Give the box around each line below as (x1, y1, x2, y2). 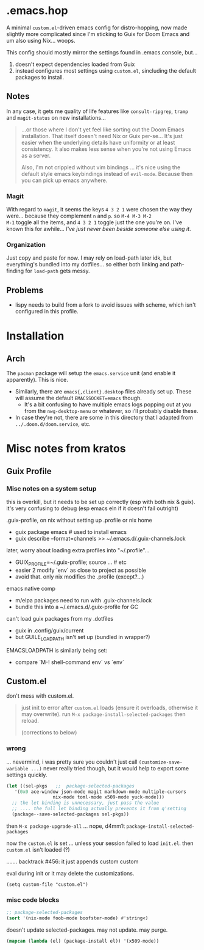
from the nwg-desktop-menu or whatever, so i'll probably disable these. (24, 407, 199, 415)
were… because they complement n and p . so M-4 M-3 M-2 (6, 212, 152, 220)
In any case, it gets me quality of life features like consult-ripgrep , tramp (6, 108, 189, 115)
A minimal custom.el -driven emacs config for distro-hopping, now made (6, 24, 188, 31)
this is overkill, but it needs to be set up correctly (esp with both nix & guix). (6, 499, 196, 506)
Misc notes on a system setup (6, 484, 97, 492)
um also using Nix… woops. (6, 37, 76, 44)
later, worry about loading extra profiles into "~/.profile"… (6, 547, 150, 554)
